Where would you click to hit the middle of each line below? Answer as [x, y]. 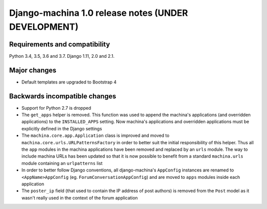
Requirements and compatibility [60, 44]
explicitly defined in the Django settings [62, 128]
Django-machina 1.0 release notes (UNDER [98, 13]
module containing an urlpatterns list [62, 163]
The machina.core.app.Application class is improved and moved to [95, 135]
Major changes [33, 70]
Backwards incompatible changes [63, 96]
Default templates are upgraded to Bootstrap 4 [69, 82]
